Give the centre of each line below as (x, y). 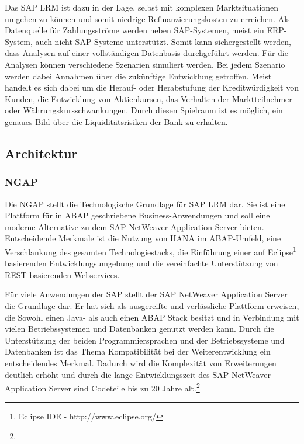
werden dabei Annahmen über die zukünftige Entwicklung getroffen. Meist (138, 76)
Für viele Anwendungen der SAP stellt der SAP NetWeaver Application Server (146, 294)
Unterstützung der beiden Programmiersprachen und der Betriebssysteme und (145, 340)
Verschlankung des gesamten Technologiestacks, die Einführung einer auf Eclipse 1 (151, 251)
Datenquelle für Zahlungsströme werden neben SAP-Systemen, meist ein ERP (144, 30)
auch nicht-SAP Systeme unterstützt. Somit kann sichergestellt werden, (163, 41)
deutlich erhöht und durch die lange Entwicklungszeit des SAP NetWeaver (138, 374)
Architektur (41, 153)
